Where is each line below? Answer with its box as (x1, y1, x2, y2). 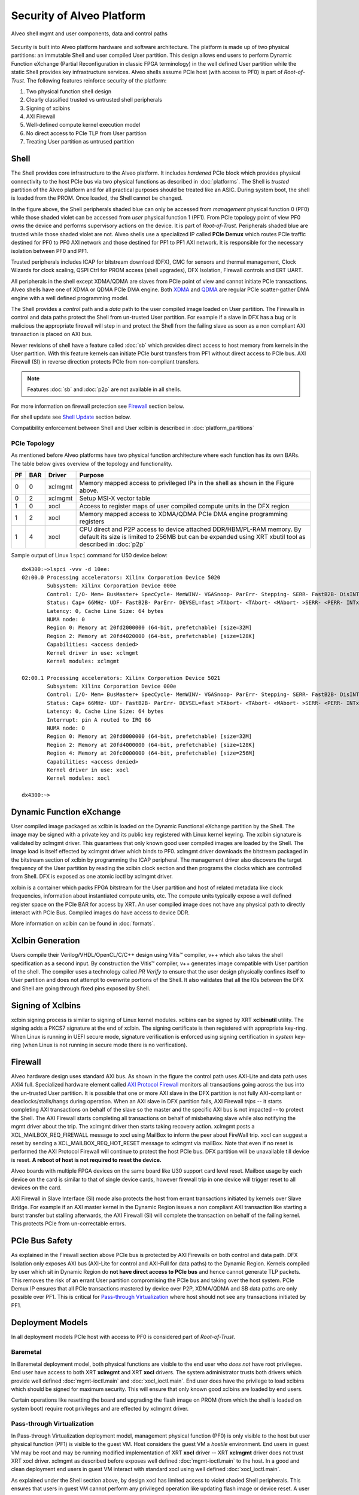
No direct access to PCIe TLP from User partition (26, 129, 147, 137)
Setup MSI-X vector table (79, 494, 151, 502)
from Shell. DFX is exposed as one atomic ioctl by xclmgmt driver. (11, 873, 174, 880)
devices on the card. (11, 1184, 62, 1191)
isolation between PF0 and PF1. (11, 247, 89, 254)
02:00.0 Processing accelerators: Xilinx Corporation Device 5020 (22, 574, 221, 581)
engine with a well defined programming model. (11, 294, 129, 301)
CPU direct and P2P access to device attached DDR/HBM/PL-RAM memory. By (79, 525, 302, 533)
